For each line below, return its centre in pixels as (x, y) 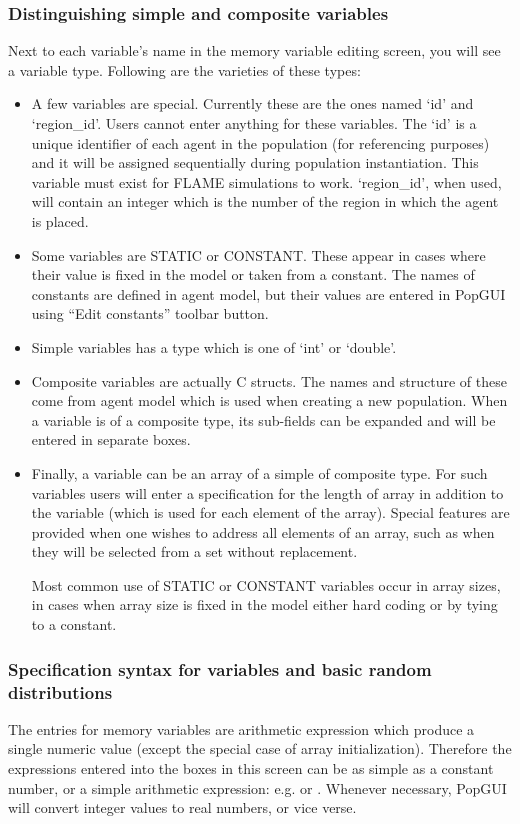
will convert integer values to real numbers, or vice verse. (182, 807)
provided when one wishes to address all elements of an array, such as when (263, 531)
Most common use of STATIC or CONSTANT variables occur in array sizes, (266, 584)
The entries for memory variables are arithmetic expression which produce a (241, 728)
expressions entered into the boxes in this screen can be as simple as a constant (251, 767)
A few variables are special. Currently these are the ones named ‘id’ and (252, 103)
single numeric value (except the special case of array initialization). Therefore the (260, 748)
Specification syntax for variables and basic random (220, 668)
